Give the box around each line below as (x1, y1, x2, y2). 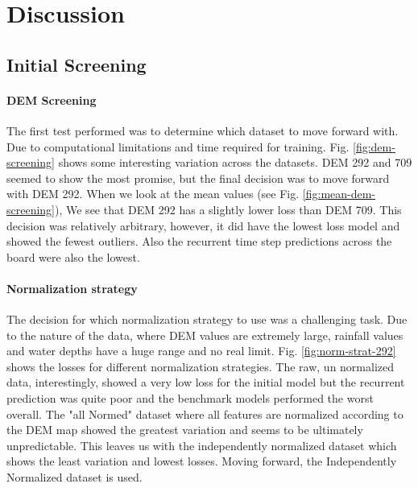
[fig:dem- (353, 138, 395, 155)
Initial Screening (6, 52, 147, 77)
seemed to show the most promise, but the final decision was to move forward (6, 169, 390, 186)
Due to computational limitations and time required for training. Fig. (6, 138, 350, 155)
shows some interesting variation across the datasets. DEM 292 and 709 (58, 154, 412, 171)
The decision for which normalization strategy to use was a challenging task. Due (6, 311, 408, 328)
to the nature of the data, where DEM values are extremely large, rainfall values (6, 326, 404, 343)
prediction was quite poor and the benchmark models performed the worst (6, 390, 374, 407)
